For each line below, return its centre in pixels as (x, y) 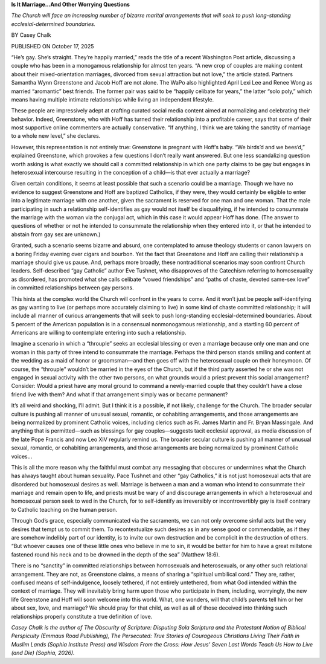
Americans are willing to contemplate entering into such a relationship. (99, 333)
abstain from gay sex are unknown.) (56, 234)
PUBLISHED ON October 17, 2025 (53, 46)
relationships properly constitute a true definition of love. (82, 616)
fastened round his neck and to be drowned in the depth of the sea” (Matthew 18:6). (116, 554)
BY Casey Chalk (31, 35)
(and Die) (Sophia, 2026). (43, 653)
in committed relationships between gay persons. (72, 288)
